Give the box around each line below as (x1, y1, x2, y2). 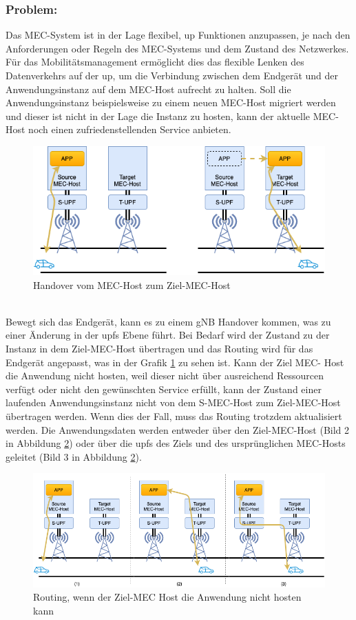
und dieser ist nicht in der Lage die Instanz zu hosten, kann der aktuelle (6, 108, 311, 123)
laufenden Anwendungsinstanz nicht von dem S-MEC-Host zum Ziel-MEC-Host (6, 395, 341, 410)
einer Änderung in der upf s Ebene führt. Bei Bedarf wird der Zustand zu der (6, 328, 330, 342)
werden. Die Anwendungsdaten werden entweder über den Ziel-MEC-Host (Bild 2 (6, 422, 350, 437)
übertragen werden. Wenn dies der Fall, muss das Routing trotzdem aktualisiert (6, 408, 342, 423)
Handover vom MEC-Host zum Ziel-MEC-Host (33, 277, 231, 292)
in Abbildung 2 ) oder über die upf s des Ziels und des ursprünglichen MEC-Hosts (6, 436, 346, 450)
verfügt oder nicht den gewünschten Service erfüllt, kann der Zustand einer (6, 381, 322, 396)
